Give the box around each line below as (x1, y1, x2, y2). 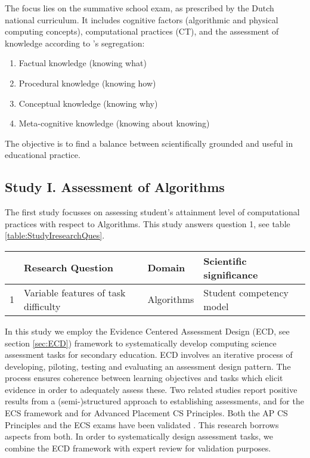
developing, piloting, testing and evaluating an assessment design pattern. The (5, 360, 291, 372)
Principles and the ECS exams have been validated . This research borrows (5, 418, 279, 431)
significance (203, 267, 258, 281)
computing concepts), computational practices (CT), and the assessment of (5, 25, 279, 38)
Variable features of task (24, 285, 126, 299)
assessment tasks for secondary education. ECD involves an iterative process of (5, 348, 293, 361)
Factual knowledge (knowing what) (18, 57, 147, 69)
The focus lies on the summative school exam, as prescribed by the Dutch (5, 2, 274, 14)
